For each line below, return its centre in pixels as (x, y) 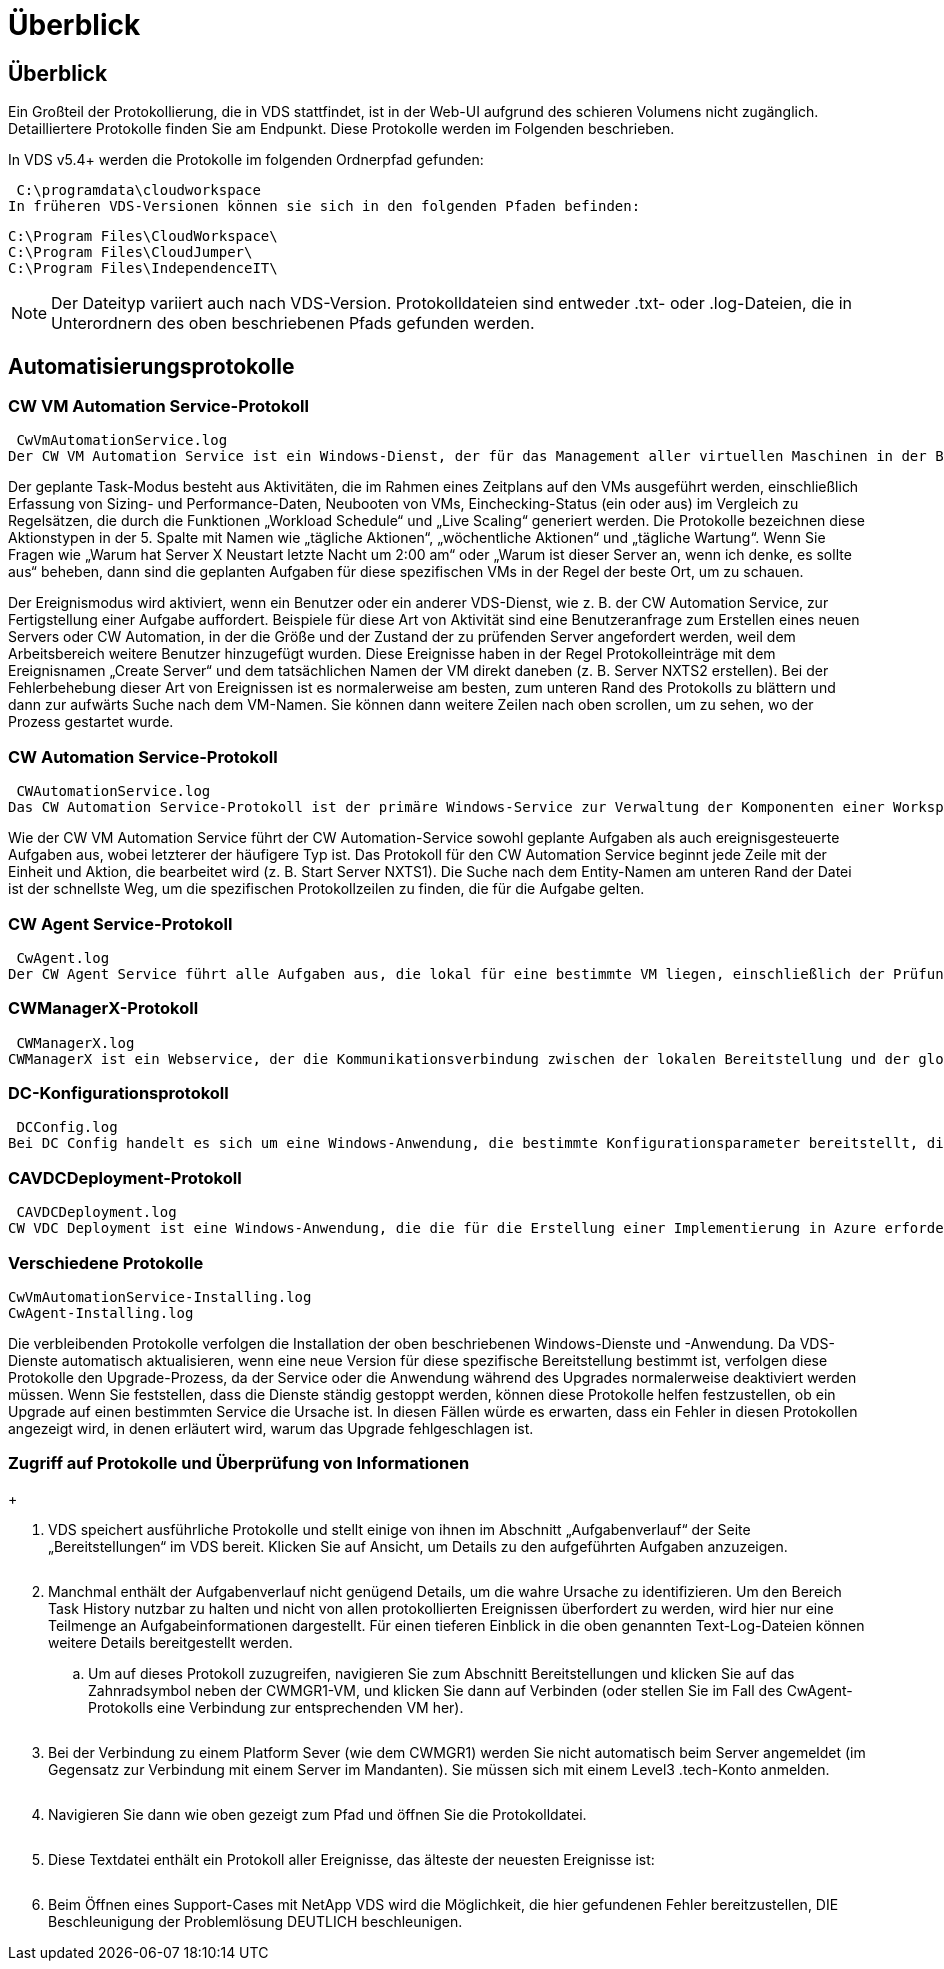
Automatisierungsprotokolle (151, 366)
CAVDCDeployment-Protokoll (125, 1177)
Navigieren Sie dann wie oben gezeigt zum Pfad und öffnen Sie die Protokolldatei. (317, 1814)
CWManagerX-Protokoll (103, 1008)
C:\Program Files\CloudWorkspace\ (143, 236)
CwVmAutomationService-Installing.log (160, 1296)
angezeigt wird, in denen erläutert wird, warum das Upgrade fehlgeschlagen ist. (271, 1428)
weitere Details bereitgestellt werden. (170, 1642)
